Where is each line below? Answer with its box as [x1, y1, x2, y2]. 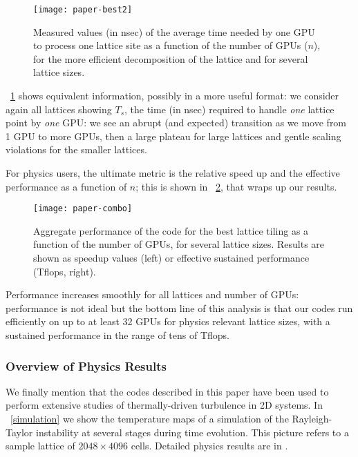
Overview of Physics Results [6, 357, 167, 374]
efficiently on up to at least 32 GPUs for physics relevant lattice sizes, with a [6, 314, 330, 329]
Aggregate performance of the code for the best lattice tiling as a [33, 223, 309, 237]
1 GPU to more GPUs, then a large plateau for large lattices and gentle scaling [6, 128, 341, 143]
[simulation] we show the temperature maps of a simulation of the [10, 411, 289, 425]
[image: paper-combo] [33, 204, 133, 214]
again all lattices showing [6, 101, 112, 116]
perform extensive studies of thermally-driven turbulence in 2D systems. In [6, 398, 323, 412]
